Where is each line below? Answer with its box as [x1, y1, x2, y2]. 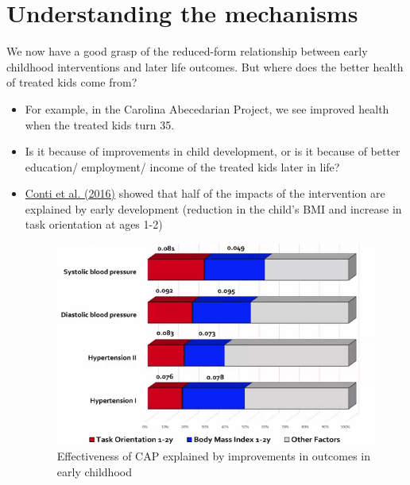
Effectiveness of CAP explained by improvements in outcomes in [56, 448, 371, 464]
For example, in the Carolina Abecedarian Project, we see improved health [25, 100, 389, 117]
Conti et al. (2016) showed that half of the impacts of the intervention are [25, 185, 385, 202]
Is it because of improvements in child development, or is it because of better [25, 143, 400, 160]
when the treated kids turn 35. [25, 116, 175, 133]
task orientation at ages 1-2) [25, 216, 163, 233]
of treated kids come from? [6, 74, 137, 90]
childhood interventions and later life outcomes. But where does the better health [6, 58, 404, 75]
